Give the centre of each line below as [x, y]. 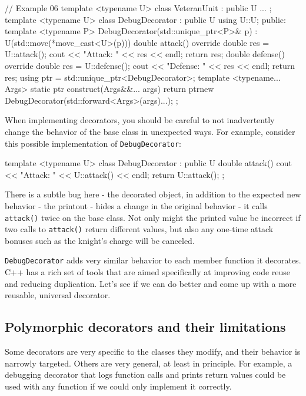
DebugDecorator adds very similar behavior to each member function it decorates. [153, 260]
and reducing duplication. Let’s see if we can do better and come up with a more [151, 283]
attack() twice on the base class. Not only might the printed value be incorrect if [153, 217]
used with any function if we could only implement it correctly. [118, 386]
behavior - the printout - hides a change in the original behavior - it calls [136, 205]
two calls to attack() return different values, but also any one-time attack [139, 229]
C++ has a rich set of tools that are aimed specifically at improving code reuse [148, 272]
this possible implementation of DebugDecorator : [93, 143]
